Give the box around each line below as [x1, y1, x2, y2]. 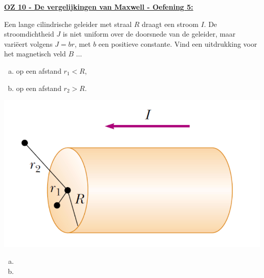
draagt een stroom [142, 18, 199, 29]
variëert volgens [4, 38, 53, 49]
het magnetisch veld [4, 48, 66, 59]
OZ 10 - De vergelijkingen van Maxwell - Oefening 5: [4, 2, 193, 12]
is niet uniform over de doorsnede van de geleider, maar [62, 28, 236, 39]
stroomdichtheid [4, 28, 54, 39]
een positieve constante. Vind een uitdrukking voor [98, 38, 257, 49]
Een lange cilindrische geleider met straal [4, 18, 132, 29]
